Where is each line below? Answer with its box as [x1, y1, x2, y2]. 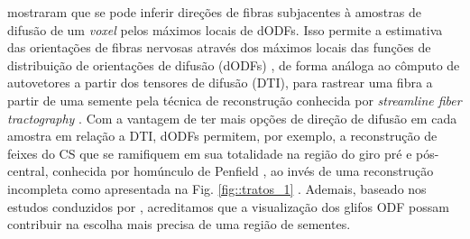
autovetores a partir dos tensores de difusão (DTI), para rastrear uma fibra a [7, 73, 433, 92]
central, [7, 161, 49, 180]
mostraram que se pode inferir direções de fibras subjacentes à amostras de [7, 3, 421, 21]
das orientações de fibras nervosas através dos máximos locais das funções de [7, 38, 431, 57]
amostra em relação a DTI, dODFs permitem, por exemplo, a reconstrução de [7, 126, 438, 145]
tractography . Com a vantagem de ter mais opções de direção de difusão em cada [7, 108, 457, 127]
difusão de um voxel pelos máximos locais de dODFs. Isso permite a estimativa [7, 20, 443, 39]
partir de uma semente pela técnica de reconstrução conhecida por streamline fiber [7, 90, 462, 109]
